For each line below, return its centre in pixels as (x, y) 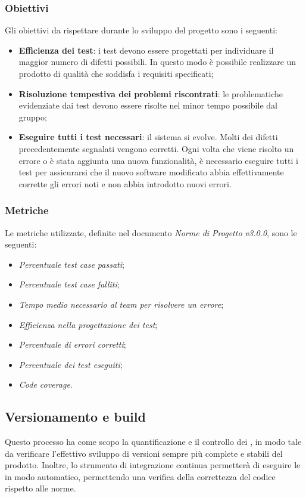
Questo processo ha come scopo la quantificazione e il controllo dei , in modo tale (153, 442)
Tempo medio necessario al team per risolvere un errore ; (121, 304)
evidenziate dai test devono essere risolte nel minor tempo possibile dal (148, 105)
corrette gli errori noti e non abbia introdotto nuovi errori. (125, 183)
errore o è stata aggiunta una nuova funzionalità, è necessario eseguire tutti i (158, 160)
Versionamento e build (75, 417)
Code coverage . (46, 384)
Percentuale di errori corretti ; (72, 344)
